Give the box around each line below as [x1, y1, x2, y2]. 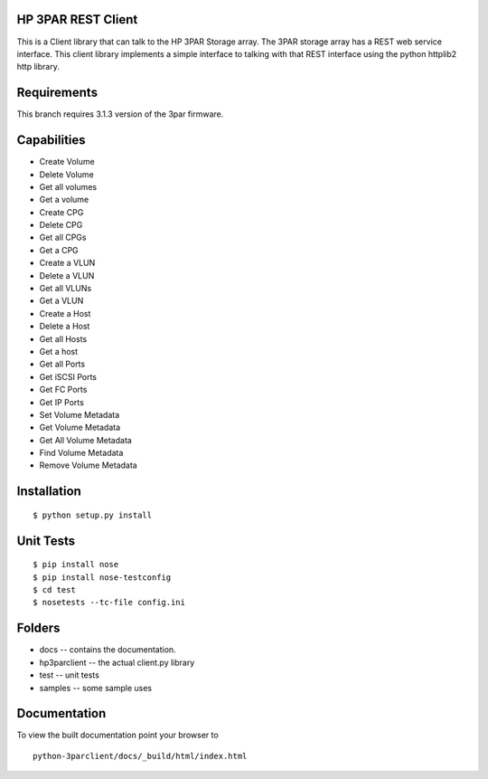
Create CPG [39, 206, 84, 217]
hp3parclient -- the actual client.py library [39, 657, 195, 668]
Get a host [39, 346, 79, 356]
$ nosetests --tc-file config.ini [33, 597, 185, 608]
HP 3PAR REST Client [16, 12, 138, 27]
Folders [16, 621, 61, 636]
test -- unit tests [39, 670, 99, 680]
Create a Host [39, 308, 91, 318]
